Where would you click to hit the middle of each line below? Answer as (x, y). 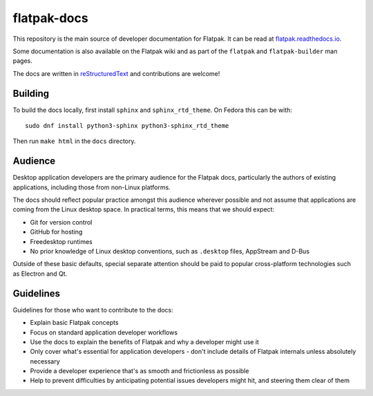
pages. (22, 61)
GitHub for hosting (56, 232)
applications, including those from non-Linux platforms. (92, 187)
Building (31, 93)
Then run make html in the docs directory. (74, 141)
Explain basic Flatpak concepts (74, 323)
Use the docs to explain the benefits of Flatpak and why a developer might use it (144, 341)
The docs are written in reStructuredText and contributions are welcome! (116, 73)
